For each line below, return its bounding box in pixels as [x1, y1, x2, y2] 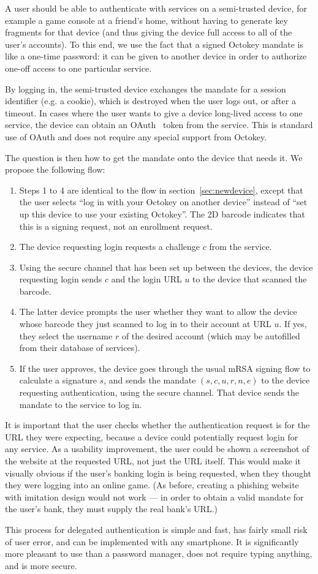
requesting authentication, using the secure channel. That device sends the [19, 386, 300, 399]
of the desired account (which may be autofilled [121, 329, 300, 342]
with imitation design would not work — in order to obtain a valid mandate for [5, 490, 304, 503]
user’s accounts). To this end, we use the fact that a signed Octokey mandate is [5, 37, 304, 50]
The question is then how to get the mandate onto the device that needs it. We [5, 151, 303, 164]
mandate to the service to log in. [19, 398, 142, 410]
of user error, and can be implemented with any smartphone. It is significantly [5, 535, 299, 548]
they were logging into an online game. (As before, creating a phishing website [5, 478, 299, 491]
